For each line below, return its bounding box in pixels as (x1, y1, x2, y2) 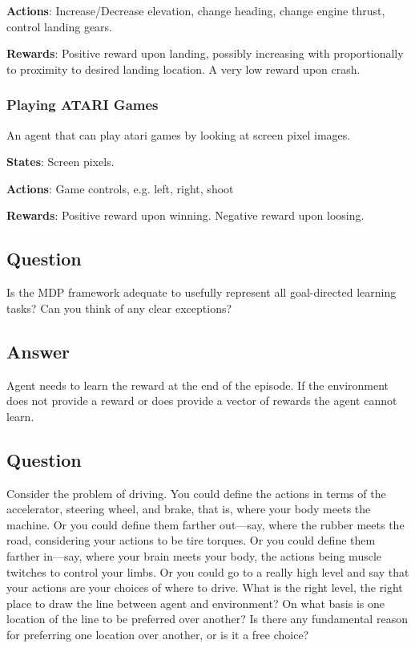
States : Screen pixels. (6, 153, 115, 170)
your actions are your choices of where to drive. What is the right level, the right (6, 579, 403, 596)
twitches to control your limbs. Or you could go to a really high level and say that (6, 563, 409, 580)
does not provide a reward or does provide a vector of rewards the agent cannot (6, 392, 397, 409)
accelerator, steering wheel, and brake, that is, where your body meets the (6, 500, 371, 517)
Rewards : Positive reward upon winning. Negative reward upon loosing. (6, 207, 365, 224)
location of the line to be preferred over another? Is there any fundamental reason (6, 610, 408, 627)
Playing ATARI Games (6, 95, 159, 115)
